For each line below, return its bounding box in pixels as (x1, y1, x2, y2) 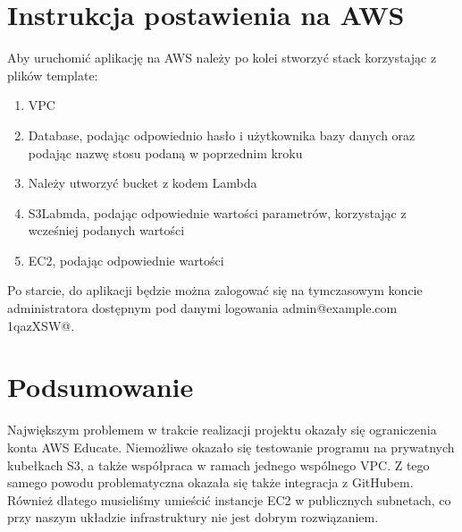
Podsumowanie (7, 368, 194, 405)
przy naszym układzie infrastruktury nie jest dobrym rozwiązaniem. (7, 508, 379, 527)
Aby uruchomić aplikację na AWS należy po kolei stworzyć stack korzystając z (7, 48, 437, 67)
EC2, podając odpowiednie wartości (28, 250, 224, 269)
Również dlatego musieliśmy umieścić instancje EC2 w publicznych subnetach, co (7, 490, 451, 509)
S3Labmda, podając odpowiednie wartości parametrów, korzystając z (28, 203, 407, 222)
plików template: (7, 65, 98, 84)
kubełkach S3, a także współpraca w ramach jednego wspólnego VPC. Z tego (7, 455, 430, 474)
